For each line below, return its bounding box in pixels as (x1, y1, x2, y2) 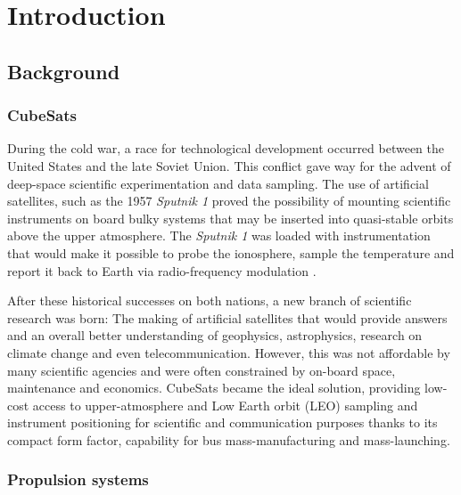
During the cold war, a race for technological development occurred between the (7, 139, 445, 158)
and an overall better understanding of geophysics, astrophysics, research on (7, 326, 423, 345)
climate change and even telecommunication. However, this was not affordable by (7, 343, 450, 361)
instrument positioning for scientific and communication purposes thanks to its (7, 413, 438, 432)
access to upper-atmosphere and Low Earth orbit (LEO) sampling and (32, 395, 418, 414)
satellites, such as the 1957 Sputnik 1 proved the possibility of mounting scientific (7, 191, 451, 210)
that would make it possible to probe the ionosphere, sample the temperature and (7, 243, 455, 262)
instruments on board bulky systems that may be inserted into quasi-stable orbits (7, 208, 454, 227)
